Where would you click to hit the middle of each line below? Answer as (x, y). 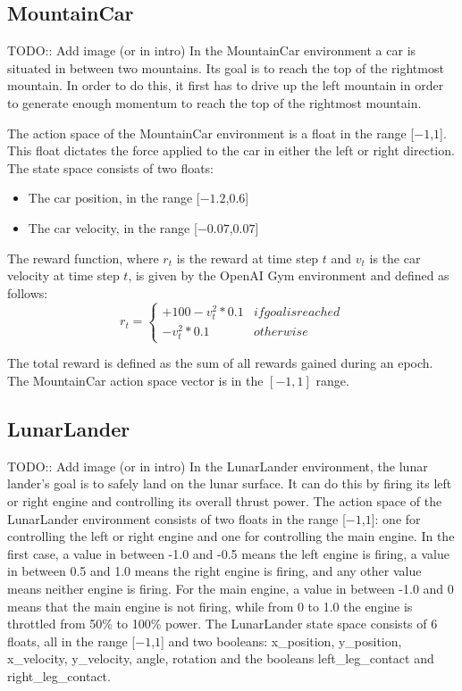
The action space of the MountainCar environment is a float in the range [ (211, 133)
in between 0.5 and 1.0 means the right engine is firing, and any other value (214, 571)
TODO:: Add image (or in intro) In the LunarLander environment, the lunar (218, 466)
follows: (28, 292)
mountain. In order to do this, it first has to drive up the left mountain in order (226, 85)
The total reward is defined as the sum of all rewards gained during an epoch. (220, 363)
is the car (395, 258)
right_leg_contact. (59, 675)
